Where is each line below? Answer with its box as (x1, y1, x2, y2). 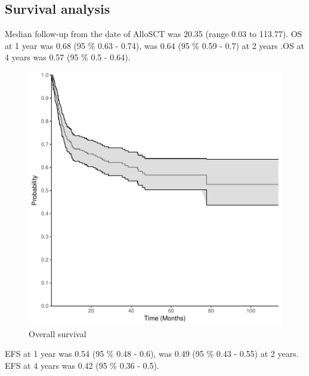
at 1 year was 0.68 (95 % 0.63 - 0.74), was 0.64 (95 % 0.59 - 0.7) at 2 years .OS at (5, 39, 304, 51)
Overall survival (29, 327, 86, 340)
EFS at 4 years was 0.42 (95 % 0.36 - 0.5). (5, 359, 159, 371)
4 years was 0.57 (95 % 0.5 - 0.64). (5, 51, 131, 63)
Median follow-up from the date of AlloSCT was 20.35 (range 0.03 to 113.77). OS (5, 27, 302, 40)
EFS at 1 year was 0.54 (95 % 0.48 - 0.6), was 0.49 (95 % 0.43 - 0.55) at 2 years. (5, 347, 299, 360)
